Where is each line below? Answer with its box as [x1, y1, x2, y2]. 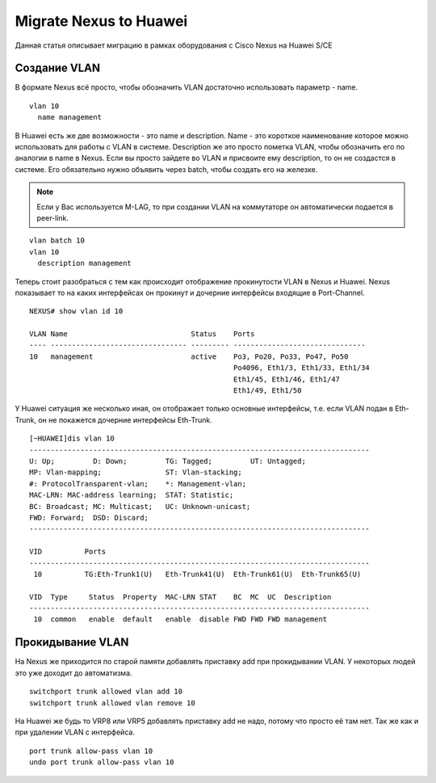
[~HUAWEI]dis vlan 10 [29, 434, 115, 444]
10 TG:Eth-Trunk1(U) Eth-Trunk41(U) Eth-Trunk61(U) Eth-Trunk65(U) [33, 570, 362, 579]
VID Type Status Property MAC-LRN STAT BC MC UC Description [29, 592, 332, 601]
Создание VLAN [15, 61, 101, 75]
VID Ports [29, 547, 107, 557]
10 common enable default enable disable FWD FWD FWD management [33, 615, 328, 624]
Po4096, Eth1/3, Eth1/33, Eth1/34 [233, 364, 371, 373]
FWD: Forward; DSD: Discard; [29, 513, 149, 522]
